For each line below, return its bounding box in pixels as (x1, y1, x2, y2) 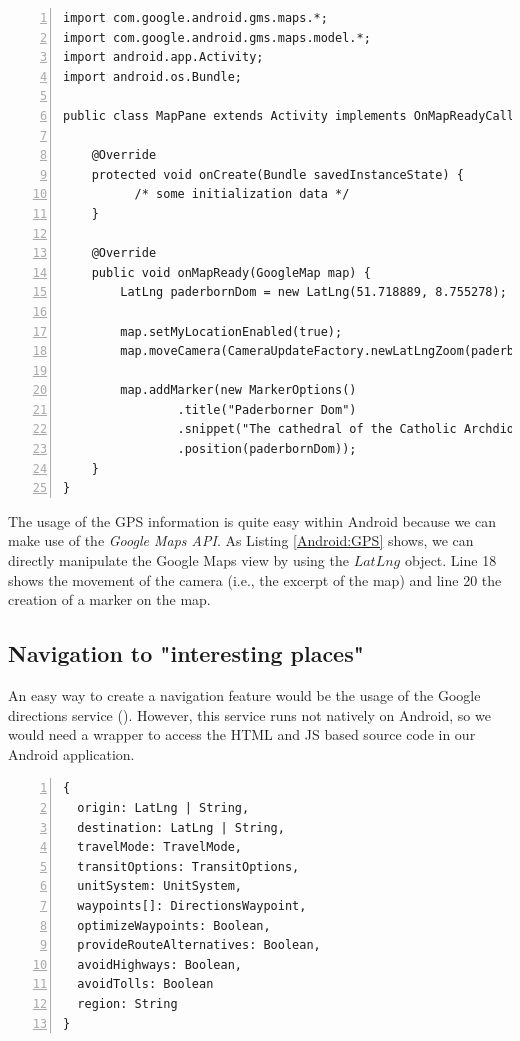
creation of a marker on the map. (8, 589, 211, 610)
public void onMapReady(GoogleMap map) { (91, 265, 371, 280)
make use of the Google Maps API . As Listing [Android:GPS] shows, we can (8, 530, 474, 551)
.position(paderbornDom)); (177, 442, 357, 457)
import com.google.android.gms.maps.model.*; (63, 30, 371, 45)
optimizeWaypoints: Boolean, (77, 918, 271, 933)
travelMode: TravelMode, (77, 840, 242, 855)
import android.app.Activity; (63, 50, 264, 65)
